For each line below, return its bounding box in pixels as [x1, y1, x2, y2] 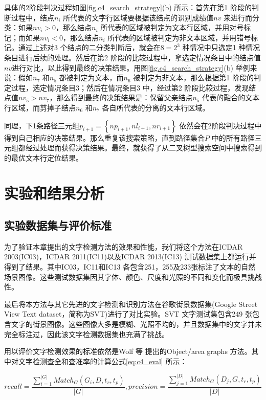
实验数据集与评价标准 [4, 217, 112, 233]
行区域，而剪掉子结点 [4, 102, 76, 113]
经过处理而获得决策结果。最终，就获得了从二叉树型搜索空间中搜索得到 [25, 142, 262, 153]
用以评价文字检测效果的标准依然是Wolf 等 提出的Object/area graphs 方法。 [4, 346, 252, 357]
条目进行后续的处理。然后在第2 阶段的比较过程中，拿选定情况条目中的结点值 [4, 52, 261, 62]
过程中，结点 [11, 12, 54, 23]
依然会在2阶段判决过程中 [179, 120, 262, 130]
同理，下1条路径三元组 [4, 120, 79, 130]
